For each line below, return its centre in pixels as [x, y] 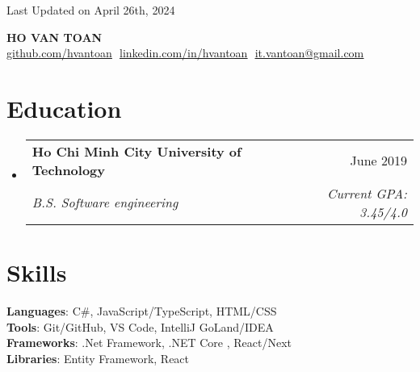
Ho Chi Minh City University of [136, 151]
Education [64, 108]
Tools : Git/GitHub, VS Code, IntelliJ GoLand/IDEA [140, 326]
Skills [37, 272]
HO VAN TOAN [55, 37]
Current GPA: [367, 193]
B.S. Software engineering [105, 203]
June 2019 [378, 161]
